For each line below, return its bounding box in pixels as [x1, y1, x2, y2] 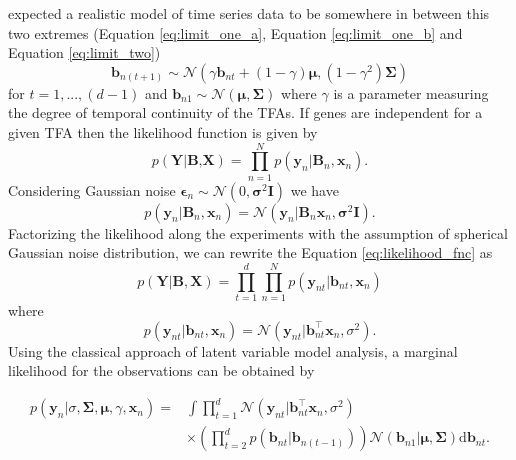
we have [290, 179, 339, 200]
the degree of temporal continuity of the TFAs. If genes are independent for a [8, 102, 483, 123]
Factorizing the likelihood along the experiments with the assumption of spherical [8, 222, 508, 243]
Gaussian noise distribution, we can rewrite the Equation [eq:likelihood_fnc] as [8, 242, 493, 263]
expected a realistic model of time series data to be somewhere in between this [8, 3, 490, 23]
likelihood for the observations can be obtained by [8, 360, 315, 381]
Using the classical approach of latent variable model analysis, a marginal [8, 340, 458, 361]
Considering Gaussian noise [8, 179, 176, 200]
